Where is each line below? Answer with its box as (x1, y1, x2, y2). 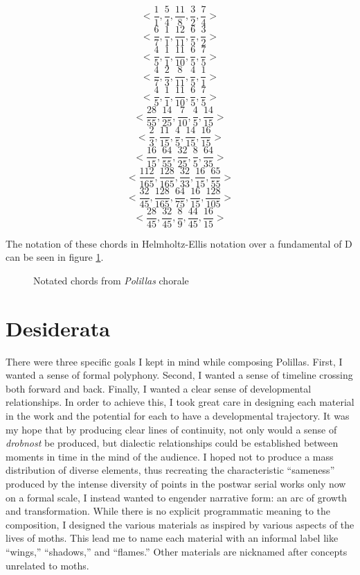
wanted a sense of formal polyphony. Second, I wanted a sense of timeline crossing (6, 368, 353, 382)
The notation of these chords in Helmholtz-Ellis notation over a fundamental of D (6, 236, 352, 250)
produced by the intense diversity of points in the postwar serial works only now (6, 476, 346, 490)
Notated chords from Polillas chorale (33, 273, 189, 287)
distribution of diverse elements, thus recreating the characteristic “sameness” (6, 463, 335, 477)
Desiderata (6, 314, 110, 342)
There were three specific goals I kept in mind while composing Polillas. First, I (6, 354, 343, 368)
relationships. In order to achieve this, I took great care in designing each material (6, 395, 354, 409)
